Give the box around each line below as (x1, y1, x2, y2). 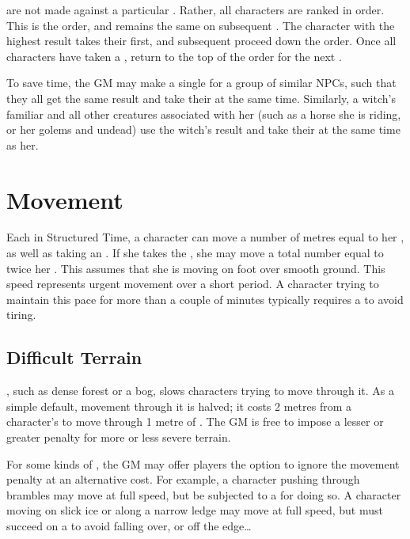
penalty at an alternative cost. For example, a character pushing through (6, 471, 360, 488)
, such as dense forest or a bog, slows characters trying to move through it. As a (6, 382, 395, 399)
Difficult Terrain (6, 345, 142, 370)
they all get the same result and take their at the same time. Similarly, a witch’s (6, 89, 396, 106)
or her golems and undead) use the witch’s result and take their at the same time (6, 121, 401, 138)
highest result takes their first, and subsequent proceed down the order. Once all (6, 32, 397, 49)
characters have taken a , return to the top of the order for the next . (6, 47, 342, 64)
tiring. (6, 306, 36, 323)
